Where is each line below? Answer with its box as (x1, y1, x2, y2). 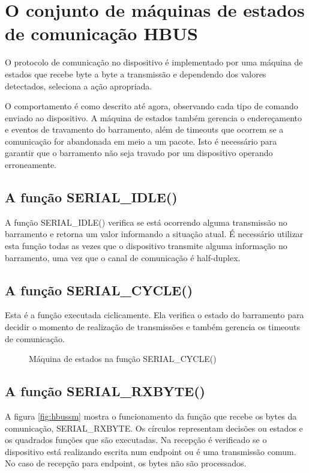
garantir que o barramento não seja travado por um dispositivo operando (5, 146, 273, 159)
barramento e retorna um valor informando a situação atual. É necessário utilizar (5, 227, 304, 240)
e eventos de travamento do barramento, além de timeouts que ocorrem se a (5, 123, 284, 136)
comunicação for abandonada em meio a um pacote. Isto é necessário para (5, 134, 277, 147)
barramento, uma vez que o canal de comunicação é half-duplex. (5, 251, 241, 264)
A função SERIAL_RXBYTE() (5, 382, 205, 400)
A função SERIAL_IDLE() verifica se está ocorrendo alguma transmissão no (5, 215, 287, 228)
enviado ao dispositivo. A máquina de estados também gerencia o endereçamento (5, 111, 302, 124)
